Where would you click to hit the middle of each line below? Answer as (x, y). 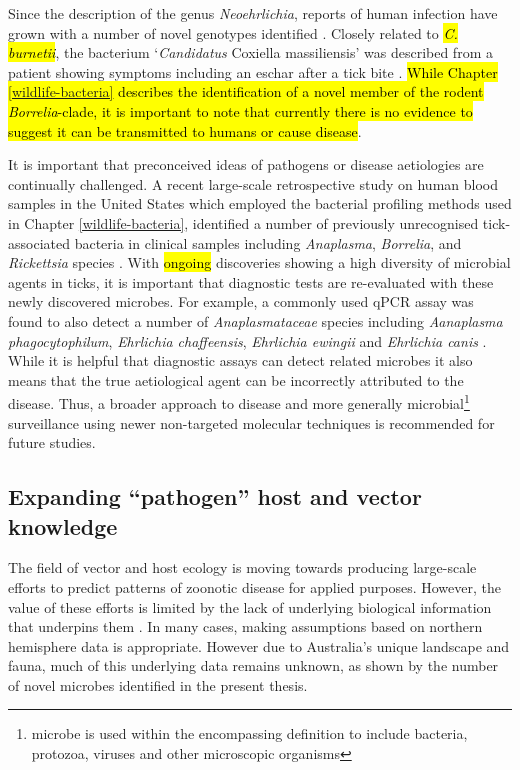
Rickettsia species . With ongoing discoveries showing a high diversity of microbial (259, 262)
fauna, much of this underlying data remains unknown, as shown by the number (253, 665)
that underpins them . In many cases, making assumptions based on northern (245, 626)
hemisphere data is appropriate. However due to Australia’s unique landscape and (259, 645)
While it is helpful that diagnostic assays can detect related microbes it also (240, 360)
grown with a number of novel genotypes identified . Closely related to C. (233, 32)
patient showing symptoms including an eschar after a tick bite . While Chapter (253, 71)
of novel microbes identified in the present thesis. (158, 684)
